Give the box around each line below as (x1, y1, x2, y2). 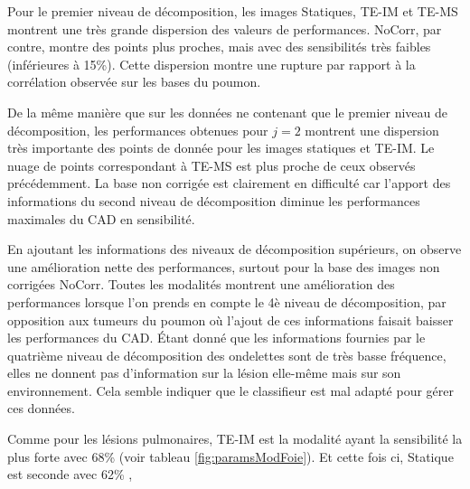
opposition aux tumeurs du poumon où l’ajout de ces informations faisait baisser (7, 310, 454, 329)
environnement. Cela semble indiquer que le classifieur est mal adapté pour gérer (7, 381, 455, 400)
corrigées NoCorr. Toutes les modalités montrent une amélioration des (7, 275, 395, 294)
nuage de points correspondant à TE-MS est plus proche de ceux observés (7, 155, 416, 174)
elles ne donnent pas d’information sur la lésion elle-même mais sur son (7, 363, 401, 382)
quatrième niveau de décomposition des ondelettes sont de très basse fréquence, (7, 345, 446, 364)
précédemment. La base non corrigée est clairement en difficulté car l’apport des (7, 174, 451, 193)
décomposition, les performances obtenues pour (7, 120, 268, 139)
